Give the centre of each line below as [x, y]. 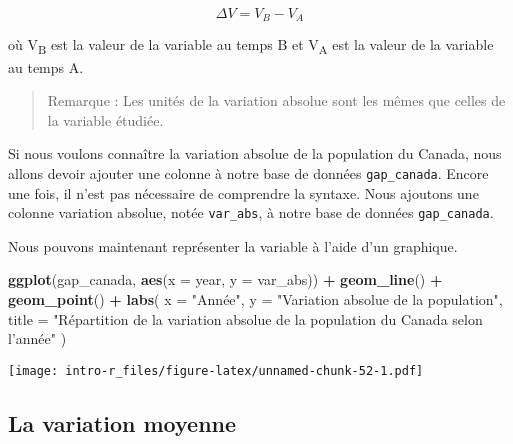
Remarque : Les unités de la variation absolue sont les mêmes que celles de [276, 100]
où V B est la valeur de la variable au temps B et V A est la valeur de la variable [251, 46]
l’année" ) [37, 338]
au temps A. [46, 66]
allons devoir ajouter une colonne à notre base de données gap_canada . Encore [248, 172]
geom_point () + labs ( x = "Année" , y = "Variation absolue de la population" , [255, 299]
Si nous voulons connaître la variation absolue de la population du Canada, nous [255, 153]
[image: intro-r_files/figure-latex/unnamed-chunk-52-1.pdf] [216, 370]
